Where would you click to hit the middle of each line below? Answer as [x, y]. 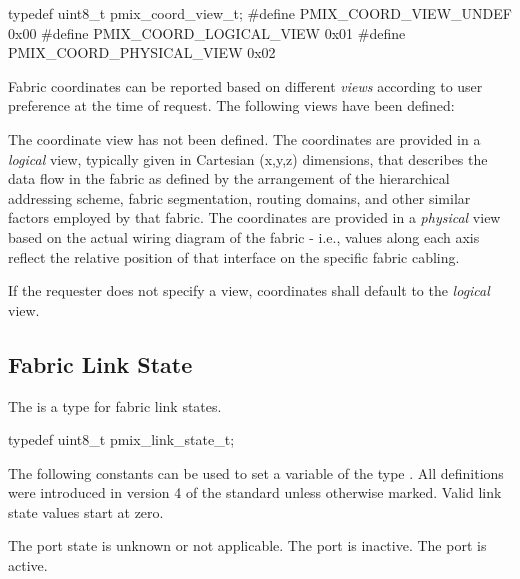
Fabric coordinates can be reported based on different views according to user [245, 85]
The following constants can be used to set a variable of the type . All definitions [256, 472]
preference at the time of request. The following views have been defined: [231, 105]
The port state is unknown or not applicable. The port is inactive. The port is [247, 545]
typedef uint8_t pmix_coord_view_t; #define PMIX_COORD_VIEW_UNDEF [260, 13]
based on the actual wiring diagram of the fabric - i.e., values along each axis [244, 236]
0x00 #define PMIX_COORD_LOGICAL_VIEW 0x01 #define [207, 32]
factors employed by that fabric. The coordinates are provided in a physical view [254, 217]
